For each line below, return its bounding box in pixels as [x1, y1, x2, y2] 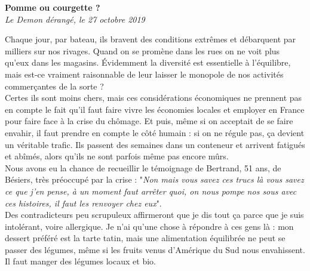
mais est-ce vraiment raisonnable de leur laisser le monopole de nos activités [5, 67, 284, 80]
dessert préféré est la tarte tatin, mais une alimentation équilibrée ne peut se [5, 232, 286, 244]
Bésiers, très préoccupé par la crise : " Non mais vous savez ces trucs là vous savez [5, 173, 304, 186]
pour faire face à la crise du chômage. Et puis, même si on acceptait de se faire [5, 115, 293, 127]
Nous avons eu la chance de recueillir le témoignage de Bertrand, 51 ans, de [5, 161, 281, 174]
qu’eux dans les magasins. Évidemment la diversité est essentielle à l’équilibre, [5, 56, 291, 69]
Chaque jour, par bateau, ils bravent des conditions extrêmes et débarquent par [5, 33, 296, 45]
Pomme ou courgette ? [5, 1, 100, 13]
